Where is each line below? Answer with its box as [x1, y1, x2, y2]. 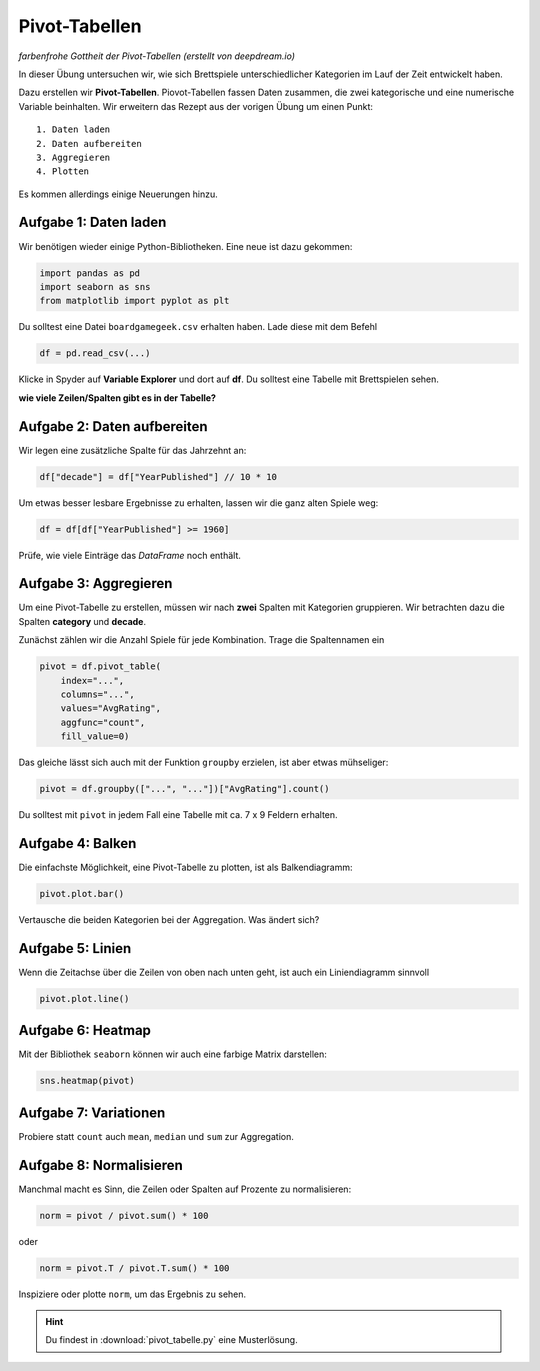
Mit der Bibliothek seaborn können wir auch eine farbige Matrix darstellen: [18, 1048, 327, 1060]
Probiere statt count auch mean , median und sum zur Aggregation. [18, 1130, 294, 1142]
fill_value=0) [60, 731, 130, 742]
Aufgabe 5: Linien [18, 940, 132, 957]
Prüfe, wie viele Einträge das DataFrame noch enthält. [18, 549, 242, 561]
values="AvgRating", [60, 703, 162, 714]
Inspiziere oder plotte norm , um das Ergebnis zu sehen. [18, 1288, 247, 1300]
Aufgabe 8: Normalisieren [18, 1156, 184, 1174]
